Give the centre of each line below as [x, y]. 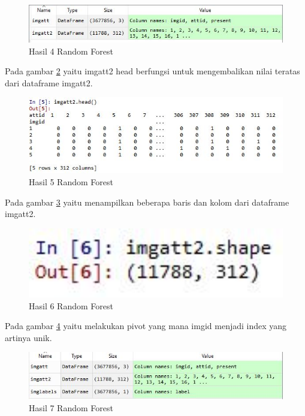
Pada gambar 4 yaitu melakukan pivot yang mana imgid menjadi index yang [146, 326]
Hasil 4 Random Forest [71, 51]
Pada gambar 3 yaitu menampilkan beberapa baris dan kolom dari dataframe [147, 202]
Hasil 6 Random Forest [71, 305]
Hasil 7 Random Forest [71, 407]
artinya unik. [28, 337]
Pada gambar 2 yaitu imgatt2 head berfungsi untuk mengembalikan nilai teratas [152, 71]
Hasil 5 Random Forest [71, 181]
